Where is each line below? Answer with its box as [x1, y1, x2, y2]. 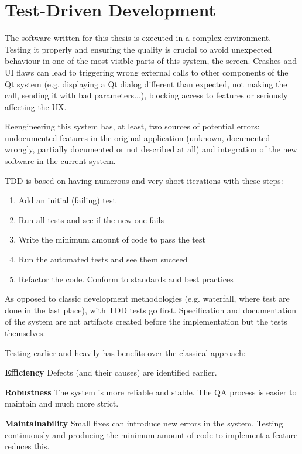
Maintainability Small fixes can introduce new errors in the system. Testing [5, 417, 283, 429]
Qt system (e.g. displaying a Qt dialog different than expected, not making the [5, 77, 287, 90]
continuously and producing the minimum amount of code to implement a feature [5, 428, 298, 441]
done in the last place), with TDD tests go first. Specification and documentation [5, 303, 297, 316]
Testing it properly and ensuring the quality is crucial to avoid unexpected [5, 43, 272, 55]
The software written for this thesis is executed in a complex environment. [5, 32, 272, 44]
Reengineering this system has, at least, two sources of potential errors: [5, 120, 260, 132]
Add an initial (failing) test [18, 194, 116, 206]
